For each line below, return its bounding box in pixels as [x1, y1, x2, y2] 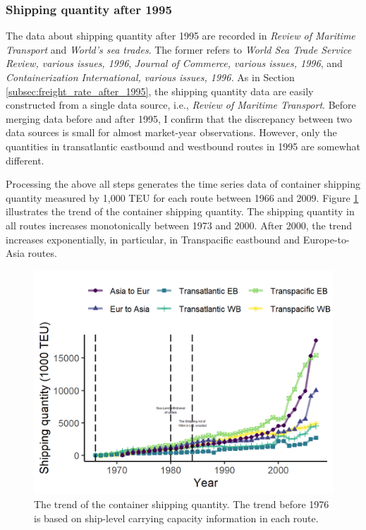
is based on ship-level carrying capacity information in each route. [34, 510, 319, 525]
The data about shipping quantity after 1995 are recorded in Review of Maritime [6, 28, 355, 43]
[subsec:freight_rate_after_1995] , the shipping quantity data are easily [6, 83, 314, 98]
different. [6, 152, 44, 167]
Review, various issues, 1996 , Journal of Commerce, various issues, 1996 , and [6, 56, 343, 71]
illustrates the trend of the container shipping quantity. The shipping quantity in [6, 204, 355, 219]
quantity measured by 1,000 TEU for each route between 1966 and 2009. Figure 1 [6, 190, 359, 205]
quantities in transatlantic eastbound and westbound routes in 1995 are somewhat [6, 138, 361, 153]
